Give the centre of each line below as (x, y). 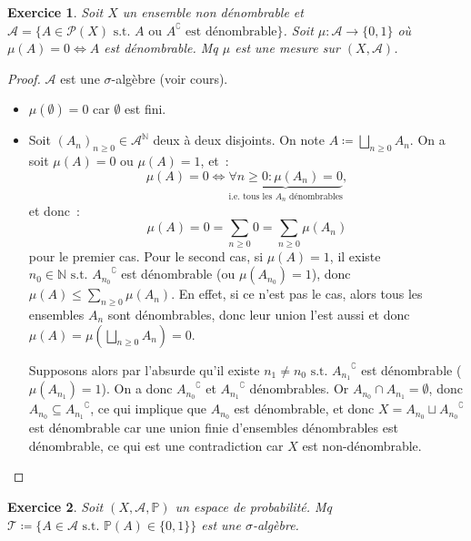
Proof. (24, 78)
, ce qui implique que (149, 408)
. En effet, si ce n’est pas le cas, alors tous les (297, 294)
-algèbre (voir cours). (170, 78)
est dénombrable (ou (178, 274)
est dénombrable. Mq (161, 48)
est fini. (145, 109)
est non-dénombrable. (362, 445)
